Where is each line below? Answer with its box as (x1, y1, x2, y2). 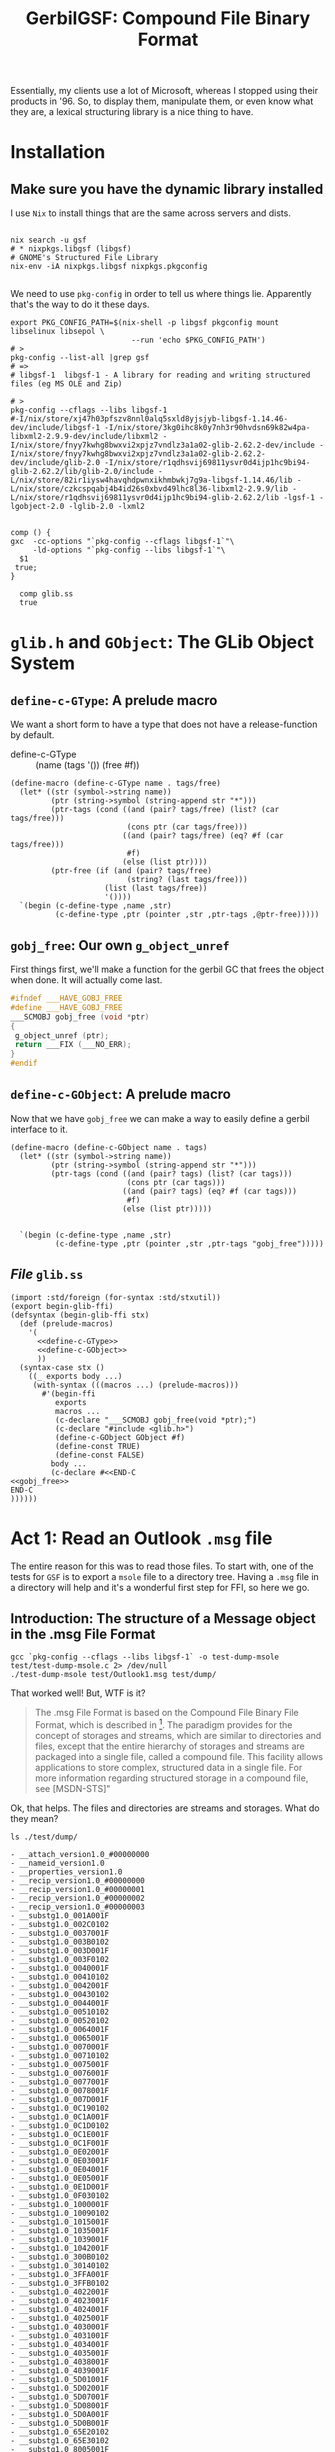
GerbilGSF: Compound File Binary (25, 7, 311, 30)
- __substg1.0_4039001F (10, 2366, 110, 2376)
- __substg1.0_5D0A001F (10, 2410, 110, 2420)
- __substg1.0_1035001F (10, 2226, 110, 2236)
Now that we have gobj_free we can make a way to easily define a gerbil (10, 1112, 310, 1124)
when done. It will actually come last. (10, 974, 163, 986)
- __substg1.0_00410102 (10, 1972, 110, 1982)
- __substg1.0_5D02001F (10, 2383, 110, 2394)
